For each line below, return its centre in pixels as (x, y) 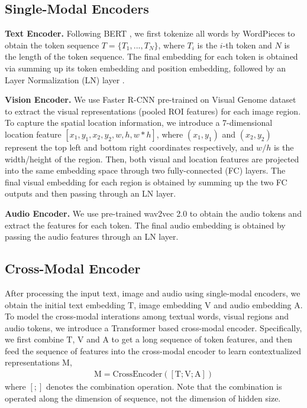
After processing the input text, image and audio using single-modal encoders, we (153, 293)
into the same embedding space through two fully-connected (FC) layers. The (145, 170)
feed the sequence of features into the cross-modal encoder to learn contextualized (153, 350)
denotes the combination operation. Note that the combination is (164, 386)
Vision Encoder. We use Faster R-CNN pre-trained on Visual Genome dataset (151, 99)
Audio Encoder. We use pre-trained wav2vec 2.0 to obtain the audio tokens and (153, 213)
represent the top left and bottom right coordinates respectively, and (129, 147)
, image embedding (168, 304)
